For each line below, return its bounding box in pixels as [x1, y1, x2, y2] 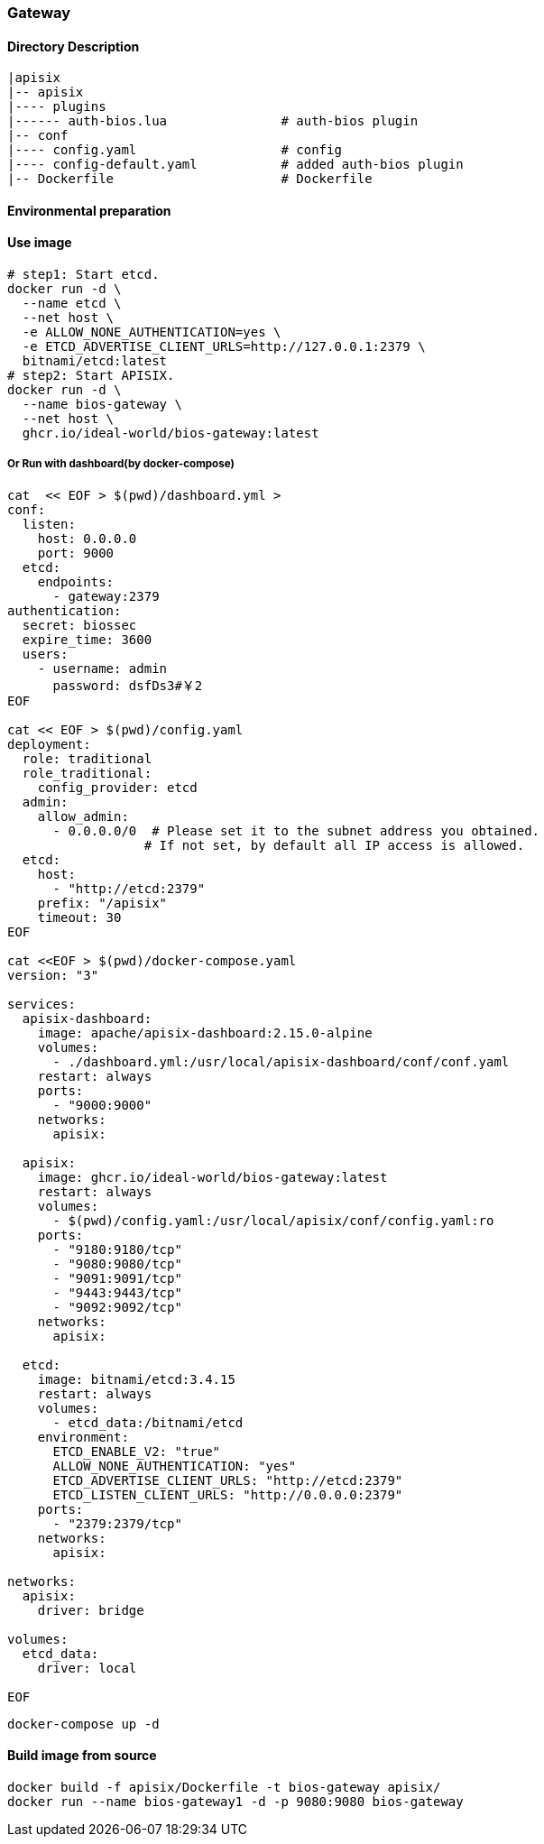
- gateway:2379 [52, 588, 160, 604]
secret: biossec [22, 617, 137, 632]
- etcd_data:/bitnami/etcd [52, 1415, 244, 1430]
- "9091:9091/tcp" [52, 1270, 182, 1286]
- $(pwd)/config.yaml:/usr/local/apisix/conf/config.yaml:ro [52, 1212, 494, 1228]
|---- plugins [7, 99, 106, 115]
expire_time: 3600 [22, 632, 152, 647]
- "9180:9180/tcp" [52, 1241, 182, 1257]
